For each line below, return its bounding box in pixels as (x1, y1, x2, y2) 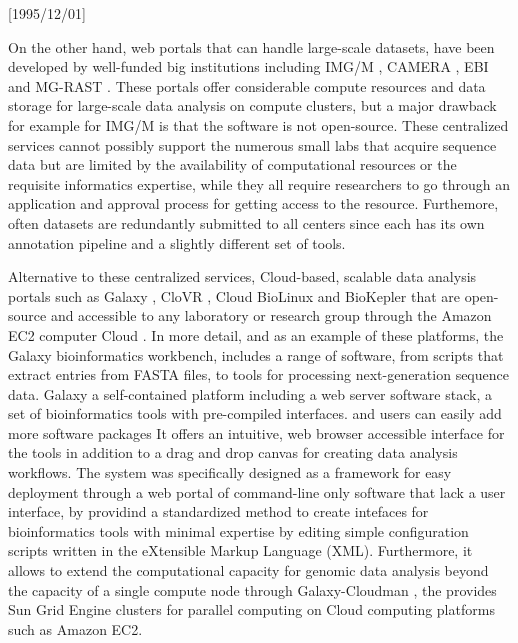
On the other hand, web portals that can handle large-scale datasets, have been (8, 36, 495, 57)
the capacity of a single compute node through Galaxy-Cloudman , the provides (8, 579, 497, 600)
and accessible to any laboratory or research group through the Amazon (50, 305, 492, 326)
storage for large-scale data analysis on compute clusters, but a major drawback (8, 95, 497, 116)
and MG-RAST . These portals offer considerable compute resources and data (8, 75, 486, 96)
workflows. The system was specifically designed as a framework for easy (8, 462, 452, 483)
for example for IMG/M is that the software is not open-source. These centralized (8, 114, 509, 135)
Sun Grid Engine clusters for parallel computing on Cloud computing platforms (8, 599, 495, 620)
